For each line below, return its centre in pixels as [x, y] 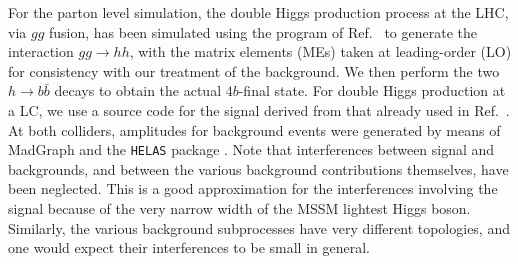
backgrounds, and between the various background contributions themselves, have [258, 168]
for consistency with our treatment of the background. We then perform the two [254, 70]
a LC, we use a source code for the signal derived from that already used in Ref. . [259, 109]
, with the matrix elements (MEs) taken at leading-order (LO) [320, 51]
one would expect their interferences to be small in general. [189, 247]
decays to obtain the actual [138, 90]
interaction [41, 51]
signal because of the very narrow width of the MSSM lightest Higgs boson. [239, 208]
